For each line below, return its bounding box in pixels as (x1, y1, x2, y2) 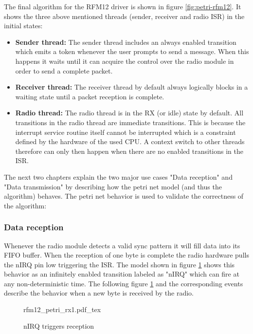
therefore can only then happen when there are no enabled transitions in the (15, 146, 244, 156)
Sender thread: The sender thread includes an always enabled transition (15, 37, 236, 47)
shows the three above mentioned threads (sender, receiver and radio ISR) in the (4, 11, 245, 21)
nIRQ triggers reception (23, 320, 94, 331)
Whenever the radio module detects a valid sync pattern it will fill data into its (4, 240, 240, 250)
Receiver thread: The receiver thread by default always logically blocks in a (15, 82, 248, 92)
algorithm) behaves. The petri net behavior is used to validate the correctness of (4, 191, 244, 201)
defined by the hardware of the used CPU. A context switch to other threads (15, 136, 245, 147)
